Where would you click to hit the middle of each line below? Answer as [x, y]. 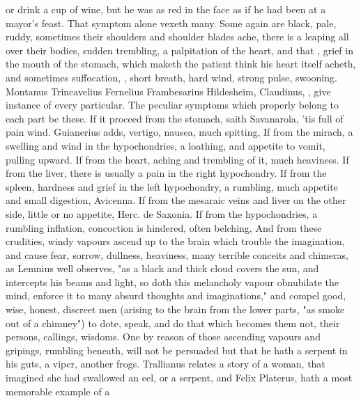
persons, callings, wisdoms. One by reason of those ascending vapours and [163, 337]
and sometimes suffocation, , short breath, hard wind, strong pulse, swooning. [171, 77]
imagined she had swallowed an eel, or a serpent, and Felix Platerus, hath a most [179, 378]
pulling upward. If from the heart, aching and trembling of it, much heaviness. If [177, 159]
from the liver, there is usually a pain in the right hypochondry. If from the [166, 173]
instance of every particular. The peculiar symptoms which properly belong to [172, 105]
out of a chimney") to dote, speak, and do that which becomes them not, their [173, 323]
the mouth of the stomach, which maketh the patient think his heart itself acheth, [181, 64]
